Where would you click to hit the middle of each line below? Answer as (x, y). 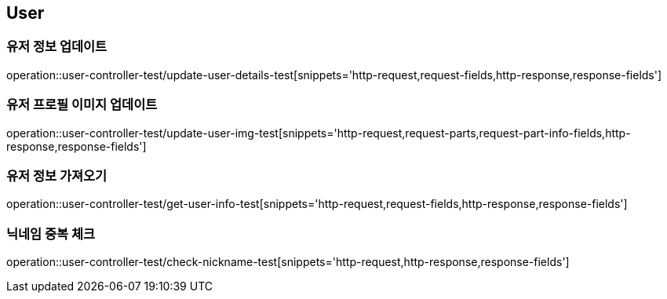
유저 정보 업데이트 (57, 47)
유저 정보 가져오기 (57, 175)
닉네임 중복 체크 (51, 233)
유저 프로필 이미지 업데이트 (82, 105)
